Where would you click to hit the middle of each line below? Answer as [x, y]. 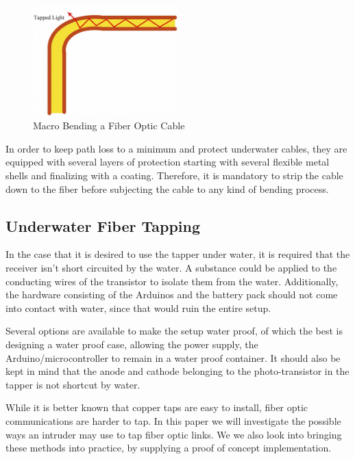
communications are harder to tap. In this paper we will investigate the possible [173, 420]
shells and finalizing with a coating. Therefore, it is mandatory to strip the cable [174, 175]
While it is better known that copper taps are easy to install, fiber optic [157, 407]
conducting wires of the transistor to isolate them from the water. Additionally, [172, 281]
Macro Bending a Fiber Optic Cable [109, 126]
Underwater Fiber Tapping [103, 225]
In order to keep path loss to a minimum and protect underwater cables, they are [176, 148]
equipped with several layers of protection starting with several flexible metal [168, 162]
